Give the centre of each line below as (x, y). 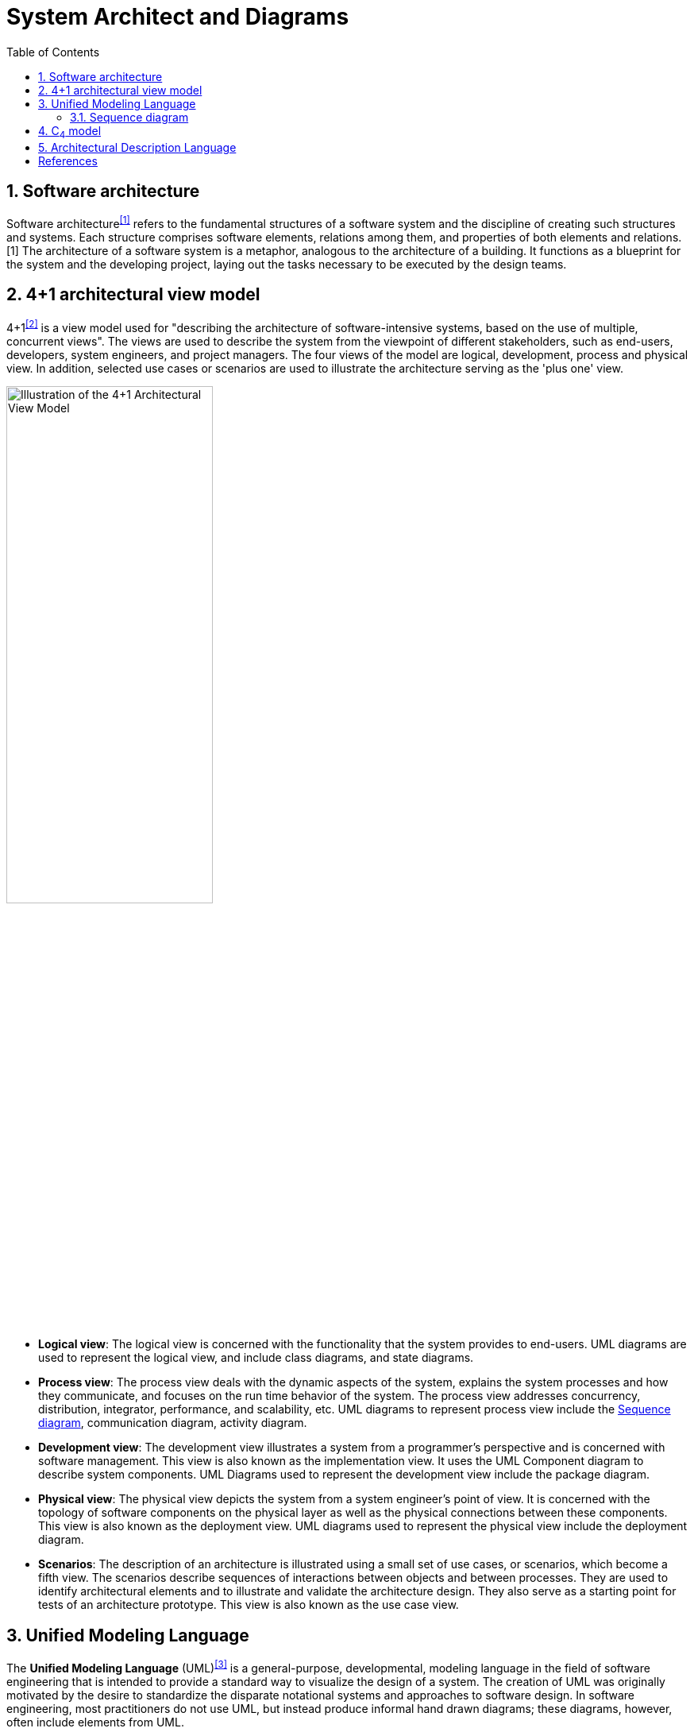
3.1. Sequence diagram (129, 117)
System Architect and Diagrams (178, 17)
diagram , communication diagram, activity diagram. (173, 1423)
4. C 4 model (70, 132)
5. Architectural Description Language (137, 147)
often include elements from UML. (95, 1722)
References (68, 160)
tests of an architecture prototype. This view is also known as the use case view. (249, 1605)
